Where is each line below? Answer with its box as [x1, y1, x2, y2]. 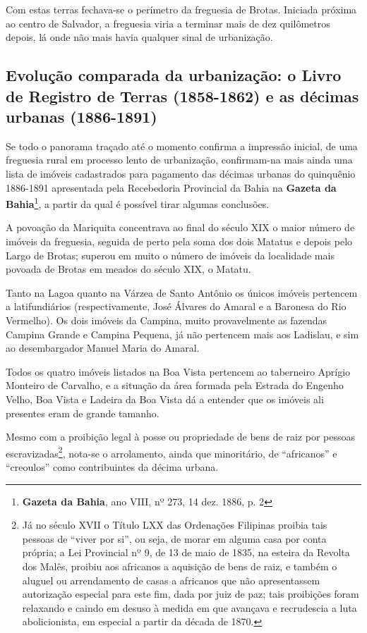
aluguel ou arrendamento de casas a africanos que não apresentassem [22, 572, 320, 587]
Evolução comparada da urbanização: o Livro [6, 64, 342, 86]
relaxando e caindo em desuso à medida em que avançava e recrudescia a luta [22, 600, 357, 615]
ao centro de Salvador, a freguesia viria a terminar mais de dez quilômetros [6, 16, 330, 30]
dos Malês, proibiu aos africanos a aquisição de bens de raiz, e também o [22, 558, 337, 573]
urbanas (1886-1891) [6, 105, 157, 127]
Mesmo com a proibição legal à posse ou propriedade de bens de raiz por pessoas [6, 429, 355, 444]
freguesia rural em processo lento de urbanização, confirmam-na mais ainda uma [6, 152, 353, 167]
